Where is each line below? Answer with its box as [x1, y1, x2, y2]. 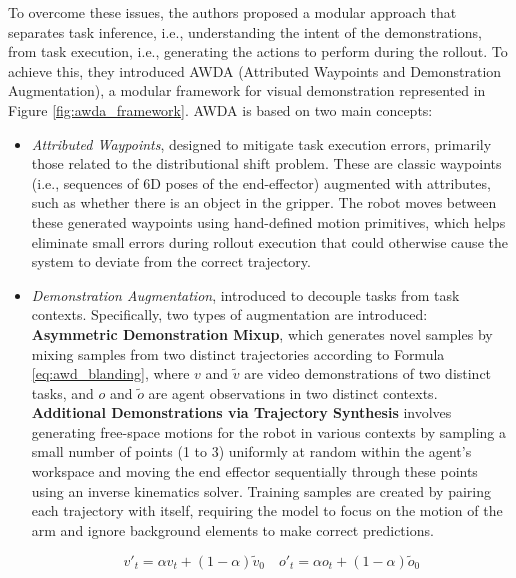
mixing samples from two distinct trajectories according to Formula [31, 343, 445, 364]
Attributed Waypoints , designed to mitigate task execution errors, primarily [31, 133, 492, 154]
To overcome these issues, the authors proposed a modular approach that [8, 2, 457, 22]
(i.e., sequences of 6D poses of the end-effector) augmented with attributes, [31, 172, 491, 193]
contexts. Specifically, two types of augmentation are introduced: [31, 304, 428, 325]
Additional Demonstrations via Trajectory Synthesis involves [31, 402, 452, 423]
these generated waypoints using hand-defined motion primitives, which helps [31, 211, 506, 232]
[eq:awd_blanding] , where [31, 363, 190, 384]
